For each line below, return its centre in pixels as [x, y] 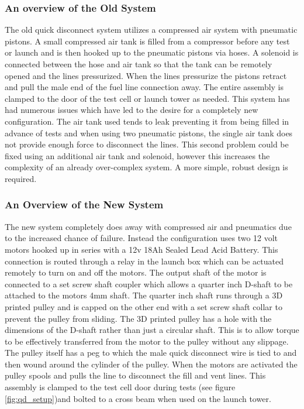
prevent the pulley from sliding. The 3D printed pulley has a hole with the [138, 318]
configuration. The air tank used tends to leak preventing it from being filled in [147, 121]
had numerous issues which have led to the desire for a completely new [132, 110]
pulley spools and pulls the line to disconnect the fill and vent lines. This [135, 375]
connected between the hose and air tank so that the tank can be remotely [139, 64]
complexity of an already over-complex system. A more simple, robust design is [146, 167]
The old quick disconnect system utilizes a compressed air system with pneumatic [151, 30]
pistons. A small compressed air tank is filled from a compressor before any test [147, 41]
